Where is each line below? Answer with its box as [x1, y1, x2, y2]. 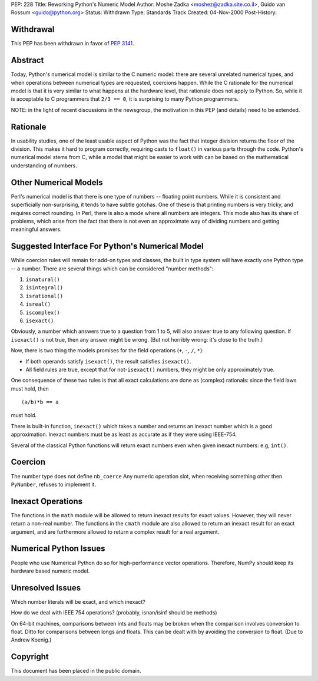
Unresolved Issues [11, 583, 81, 593]
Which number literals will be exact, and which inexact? [11, 598, 145, 605]
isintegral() [25, 285, 64, 291]
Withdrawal [11, 24, 55, 35]
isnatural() [25, 276, 60, 283]
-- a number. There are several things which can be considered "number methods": [11, 265, 214, 272]
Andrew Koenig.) [11, 636, 52, 643]
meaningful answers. [11, 226, 62, 233]
